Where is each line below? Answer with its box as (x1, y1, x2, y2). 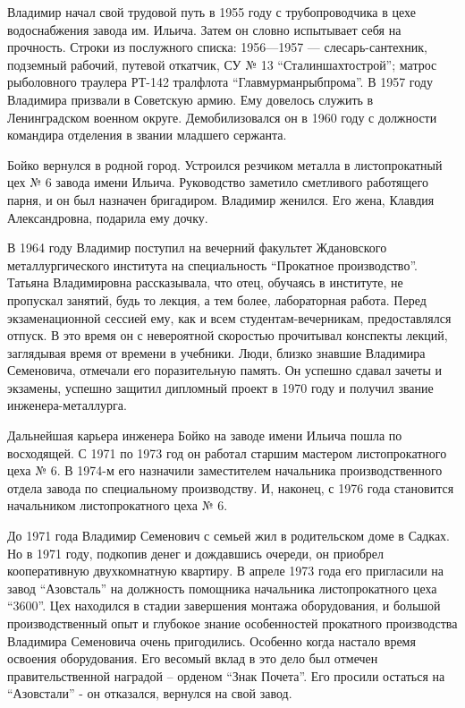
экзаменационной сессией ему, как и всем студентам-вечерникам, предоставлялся (7, 308, 452, 327)
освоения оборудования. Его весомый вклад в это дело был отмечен (7, 649, 378, 668)
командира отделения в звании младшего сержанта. (7, 125, 287, 144)
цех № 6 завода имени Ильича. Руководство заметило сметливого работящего (7, 173, 428, 192)
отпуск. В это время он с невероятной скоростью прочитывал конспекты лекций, (7, 326, 448, 345)
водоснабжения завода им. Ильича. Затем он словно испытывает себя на (7, 20, 402, 38)
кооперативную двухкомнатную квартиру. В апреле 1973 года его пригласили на (7, 561, 444, 580)
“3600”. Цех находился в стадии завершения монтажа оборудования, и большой (7, 596, 441, 615)
